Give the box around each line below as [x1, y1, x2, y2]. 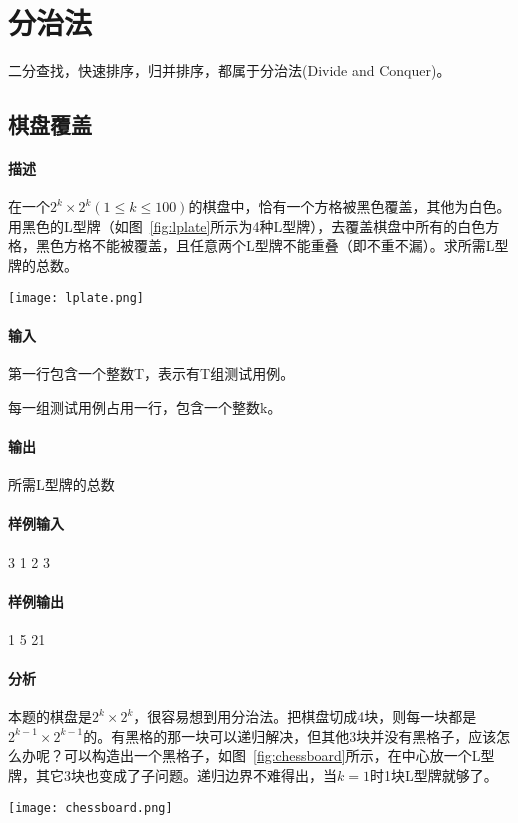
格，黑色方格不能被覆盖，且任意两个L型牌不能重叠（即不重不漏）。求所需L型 [8, 235, 509, 256]
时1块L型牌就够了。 [369, 765, 498, 786]
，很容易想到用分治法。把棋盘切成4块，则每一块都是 [133, 706, 477, 727]
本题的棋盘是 [8, 706, 92, 727]
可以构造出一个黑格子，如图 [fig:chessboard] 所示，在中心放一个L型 [63, 745, 495, 766]
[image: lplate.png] [8, 290, 145, 305]
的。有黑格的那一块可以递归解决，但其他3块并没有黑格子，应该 [83, 725, 497, 746]
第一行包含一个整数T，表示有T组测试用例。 [8, 363, 295, 384]
